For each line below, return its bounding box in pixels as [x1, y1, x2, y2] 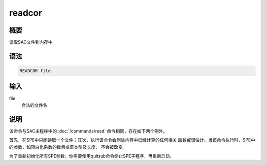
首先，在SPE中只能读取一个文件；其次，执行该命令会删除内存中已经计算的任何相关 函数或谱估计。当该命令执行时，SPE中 [9, 137, 256, 143]
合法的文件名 [21, 102, 48, 108]
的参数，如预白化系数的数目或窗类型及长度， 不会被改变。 [9, 144, 127, 150]
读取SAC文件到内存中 [9, 39, 53, 45]
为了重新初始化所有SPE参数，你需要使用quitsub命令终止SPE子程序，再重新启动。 [9, 153, 174, 159]
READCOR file [19, 68, 51, 74]
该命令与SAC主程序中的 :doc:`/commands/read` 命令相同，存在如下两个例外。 [9, 128, 167, 134]
